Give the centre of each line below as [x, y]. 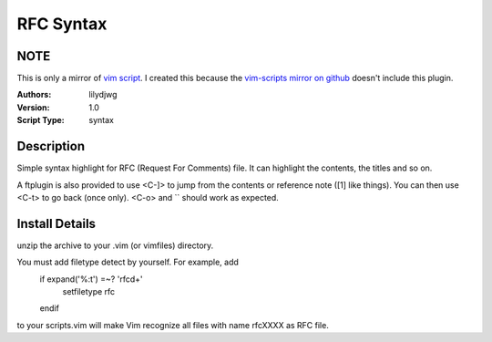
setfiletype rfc [89, 291]
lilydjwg [103, 95]
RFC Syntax [62, 24]
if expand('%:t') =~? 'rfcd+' [91, 279]
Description [51, 146]
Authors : [34, 95]
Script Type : [41, 120]
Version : [33, 107]
